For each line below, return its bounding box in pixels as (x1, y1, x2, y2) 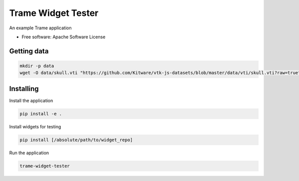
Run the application (9, 150, 49, 156)
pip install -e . (19, 111, 62, 116)
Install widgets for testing (9, 123, 61, 129)
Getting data (9, 47, 49, 55)
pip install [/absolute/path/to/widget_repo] (19, 137, 133, 143)
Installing (9, 85, 39, 93)
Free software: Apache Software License (21, 34, 106, 40)
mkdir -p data (19, 63, 54, 69)
